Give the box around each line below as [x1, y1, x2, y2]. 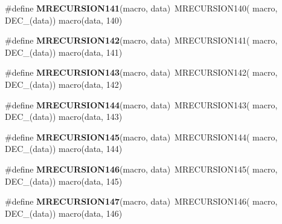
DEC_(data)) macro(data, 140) [5, 13, 123, 26]
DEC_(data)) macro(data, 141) [5, 45, 123, 58]
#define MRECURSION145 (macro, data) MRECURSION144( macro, [5, 130, 278, 143]
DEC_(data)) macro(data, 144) [5, 142, 123, 155]
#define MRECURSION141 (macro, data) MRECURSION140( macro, [5, 2, 278, 14]
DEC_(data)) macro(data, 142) [5, 77, 123, 90]
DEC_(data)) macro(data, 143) [5, 110, 123, 123]
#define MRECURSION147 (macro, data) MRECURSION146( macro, [5, 195, 278, 208]
